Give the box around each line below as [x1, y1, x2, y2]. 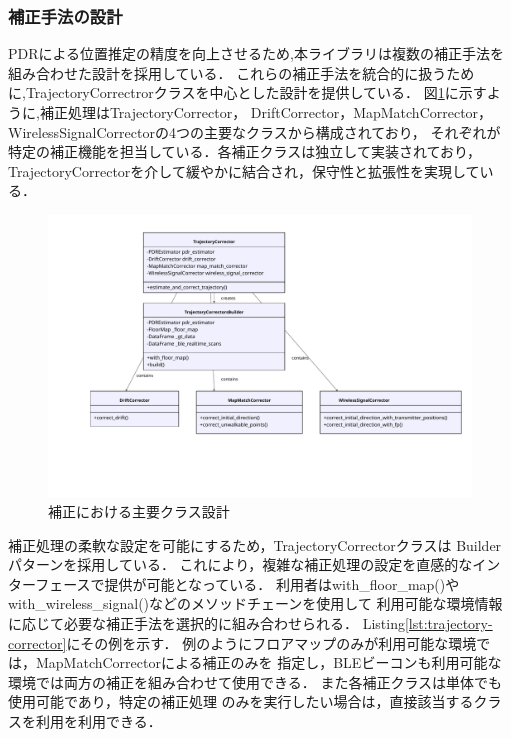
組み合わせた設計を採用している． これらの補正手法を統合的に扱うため [8, 62, 475, 83]
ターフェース [8, 573, 91, 594]
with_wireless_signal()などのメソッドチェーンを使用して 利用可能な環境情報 [8, 593, 503, 614]
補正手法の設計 [8, 3, 123, 28]
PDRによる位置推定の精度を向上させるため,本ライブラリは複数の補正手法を [8, 43, 505, 64]
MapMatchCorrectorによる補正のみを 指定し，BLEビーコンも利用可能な [35, 652, 502, 673]
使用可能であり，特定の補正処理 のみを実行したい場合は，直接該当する [8, 691, 474, 712]
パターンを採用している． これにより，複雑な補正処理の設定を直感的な [8, 554, 473, 575]
